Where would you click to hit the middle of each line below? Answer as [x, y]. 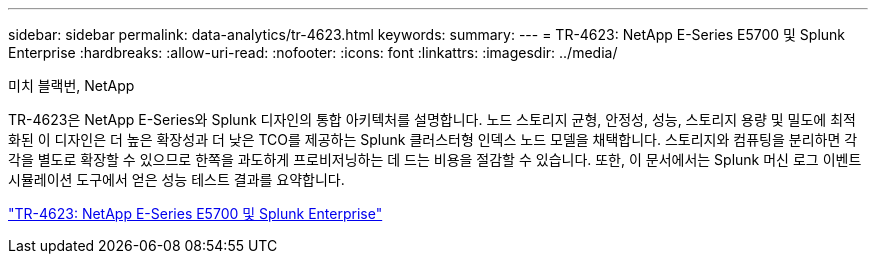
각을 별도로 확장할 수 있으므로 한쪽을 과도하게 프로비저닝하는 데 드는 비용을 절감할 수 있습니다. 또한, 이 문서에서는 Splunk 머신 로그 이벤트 [435, 159]
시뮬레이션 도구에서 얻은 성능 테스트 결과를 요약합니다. [176, 179]
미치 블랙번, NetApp [71, 85]
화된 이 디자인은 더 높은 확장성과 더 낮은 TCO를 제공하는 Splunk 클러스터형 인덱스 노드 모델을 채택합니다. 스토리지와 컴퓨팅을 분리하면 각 [433, 139]
